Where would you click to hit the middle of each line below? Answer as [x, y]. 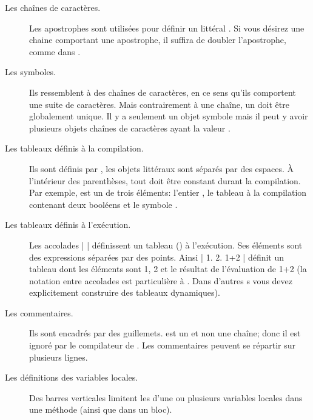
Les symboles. [31, 72]
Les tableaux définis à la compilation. [74, 148]
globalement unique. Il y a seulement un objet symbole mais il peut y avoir [169, 116]
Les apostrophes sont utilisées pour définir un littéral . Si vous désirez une [167, 28]
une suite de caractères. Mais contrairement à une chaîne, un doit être [159, 104]
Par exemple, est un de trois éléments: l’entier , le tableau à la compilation [168, 192]
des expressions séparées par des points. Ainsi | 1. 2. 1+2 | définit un [157, 257]
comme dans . [55, 51]
